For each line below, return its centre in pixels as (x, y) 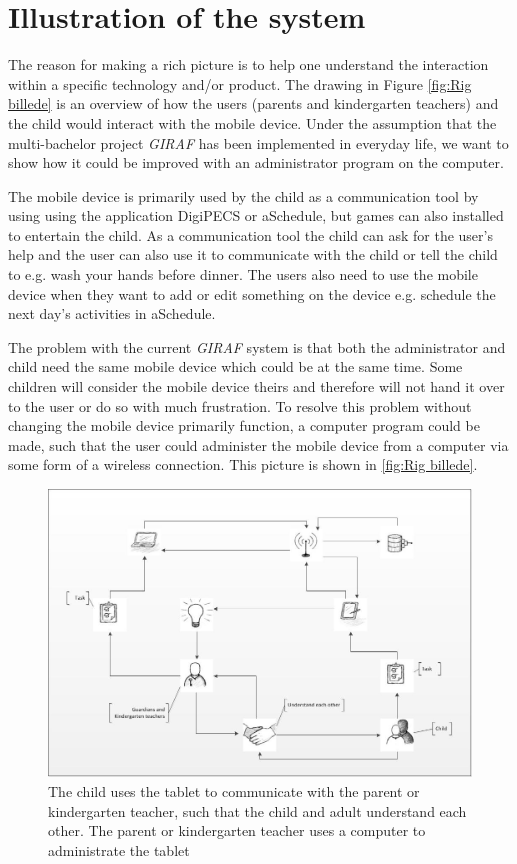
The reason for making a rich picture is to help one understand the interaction (248, 64)
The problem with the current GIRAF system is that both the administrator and (257, 346)
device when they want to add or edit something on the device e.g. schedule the (252, 293)
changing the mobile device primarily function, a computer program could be (244, 425)
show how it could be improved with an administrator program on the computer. (256, 162)
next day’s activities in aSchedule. (112, 313)
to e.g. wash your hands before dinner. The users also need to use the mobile (243, 274)
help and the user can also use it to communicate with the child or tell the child (253, 254)
